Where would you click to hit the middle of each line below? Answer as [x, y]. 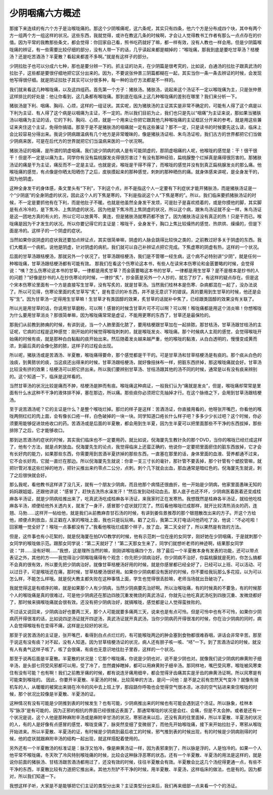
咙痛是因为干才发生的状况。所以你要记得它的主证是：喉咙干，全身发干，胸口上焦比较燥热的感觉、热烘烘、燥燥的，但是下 [135, 223]
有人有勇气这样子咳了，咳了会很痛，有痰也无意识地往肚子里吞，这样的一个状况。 [94, 649]
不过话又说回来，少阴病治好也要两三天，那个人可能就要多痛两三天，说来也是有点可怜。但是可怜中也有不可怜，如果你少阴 [135, 611]
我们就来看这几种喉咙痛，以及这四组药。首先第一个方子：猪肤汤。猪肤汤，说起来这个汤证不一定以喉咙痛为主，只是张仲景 [135, 89]
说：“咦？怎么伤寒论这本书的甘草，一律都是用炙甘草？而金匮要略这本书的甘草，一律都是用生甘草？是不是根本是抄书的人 [134, 270]
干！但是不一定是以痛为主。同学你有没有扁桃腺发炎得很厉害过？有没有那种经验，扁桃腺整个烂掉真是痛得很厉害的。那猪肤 [135, 157]
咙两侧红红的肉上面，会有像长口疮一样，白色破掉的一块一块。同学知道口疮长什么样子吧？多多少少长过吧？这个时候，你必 [135, 416]
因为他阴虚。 [23, 179]
